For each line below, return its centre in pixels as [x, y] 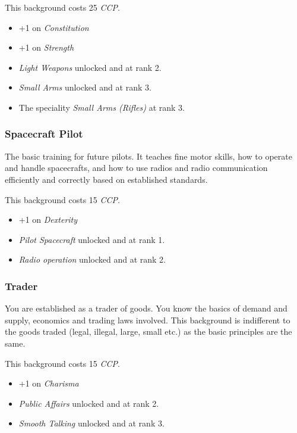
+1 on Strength [46, 47]
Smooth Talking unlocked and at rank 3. [91, 423]
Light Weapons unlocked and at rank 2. [90, 67]
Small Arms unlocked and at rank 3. [85, 87]
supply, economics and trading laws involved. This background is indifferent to [148, 320]
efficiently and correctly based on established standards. [106, 179]
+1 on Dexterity [48, 219]
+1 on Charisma [49, 383]
